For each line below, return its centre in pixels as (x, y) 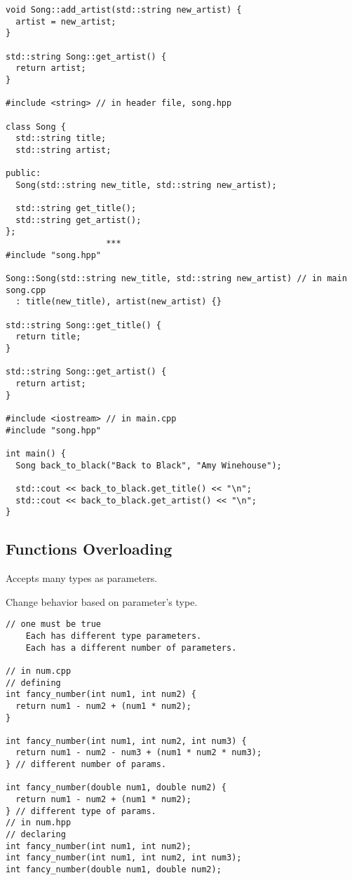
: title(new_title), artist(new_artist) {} (119, 302)
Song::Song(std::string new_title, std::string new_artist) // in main (176, 279)
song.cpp (26, 290)
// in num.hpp (39, 823)
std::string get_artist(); (79, 220)
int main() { (36, 453)
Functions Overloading (89, 549)
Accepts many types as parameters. (82, 578)
